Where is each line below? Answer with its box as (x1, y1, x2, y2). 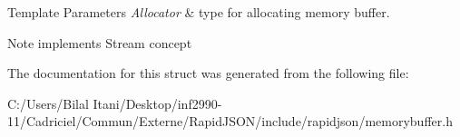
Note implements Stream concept (7, 33, 192, 52)
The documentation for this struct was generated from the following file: (7, 64, 409, 83)
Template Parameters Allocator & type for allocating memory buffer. (7, 3, 390, 21)
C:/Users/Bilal (7, 93, 89, 113)
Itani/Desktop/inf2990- (93, 93, 222, 113)
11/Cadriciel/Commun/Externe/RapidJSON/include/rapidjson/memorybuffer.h (7, 112, 453, 131)
